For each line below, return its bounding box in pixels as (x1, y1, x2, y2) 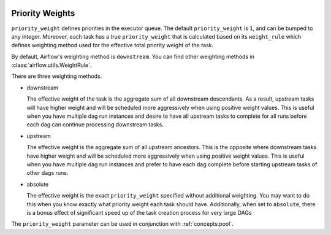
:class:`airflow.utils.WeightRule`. (11, 61, 92, 69)
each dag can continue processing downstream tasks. (26, 121, 164, 128)
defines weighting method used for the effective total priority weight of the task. (11, 42, 214, 49)
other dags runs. (26, 169, 69, 177)
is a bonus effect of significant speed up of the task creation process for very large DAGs (26, 209, 252, 216)
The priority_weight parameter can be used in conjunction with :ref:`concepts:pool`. (11, 220, 234, 228)
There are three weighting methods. (11, 72, 102, 80)
